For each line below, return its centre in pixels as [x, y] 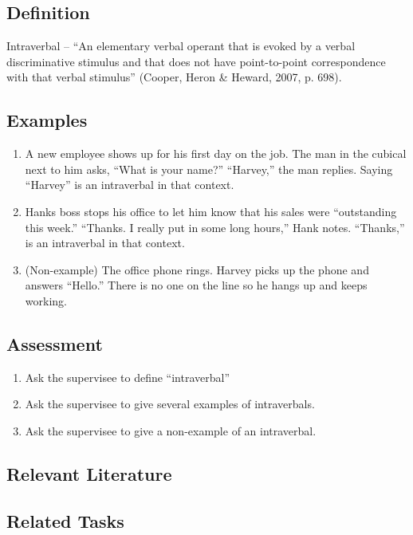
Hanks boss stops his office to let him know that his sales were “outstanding [211, 211]
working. [46, 300]
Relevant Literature [89, 473]
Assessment [55, 343]
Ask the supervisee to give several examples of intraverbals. [170, 404]
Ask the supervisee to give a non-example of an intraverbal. [171, 430]
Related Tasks [65, 520]
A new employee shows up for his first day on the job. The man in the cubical [216, 153]
